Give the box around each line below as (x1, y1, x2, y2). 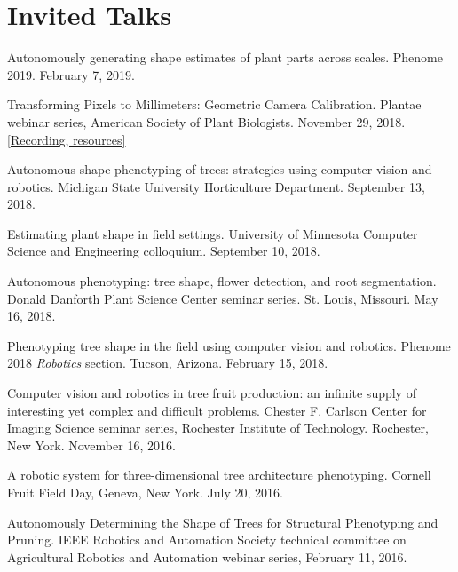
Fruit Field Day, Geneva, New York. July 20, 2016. (7, 483, 283, 501)
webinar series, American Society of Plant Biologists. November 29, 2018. (7, 112, 406, 131)
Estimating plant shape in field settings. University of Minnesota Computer (7, 224, 418, 242)
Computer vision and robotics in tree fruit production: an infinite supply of (7, 384, 416, 402)
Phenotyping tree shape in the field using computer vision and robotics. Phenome (7, 336, 451, 354)
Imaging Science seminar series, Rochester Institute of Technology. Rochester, (7, 418, 430, 437)
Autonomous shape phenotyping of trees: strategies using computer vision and (7, 160, 432, 179)
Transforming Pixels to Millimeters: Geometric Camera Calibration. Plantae (7, 95, 422, 114)
